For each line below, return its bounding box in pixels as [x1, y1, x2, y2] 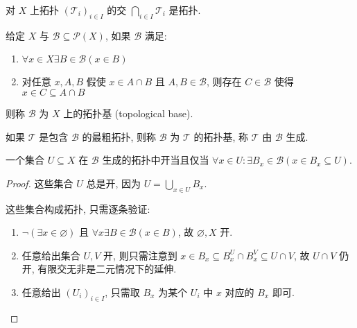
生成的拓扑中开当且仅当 [102, 153, 209, 167]
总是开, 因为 [86, 175, 141, 190]
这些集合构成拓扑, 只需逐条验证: [6, 201, 150, 216]
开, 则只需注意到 [103, 248, 177, 262]
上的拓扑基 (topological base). [63, 105, 193, 120]
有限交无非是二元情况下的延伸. [37, 261, 177, 276]
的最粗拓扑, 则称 [82, 129, 156, 144]
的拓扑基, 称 [193, 129, 248, 144]
